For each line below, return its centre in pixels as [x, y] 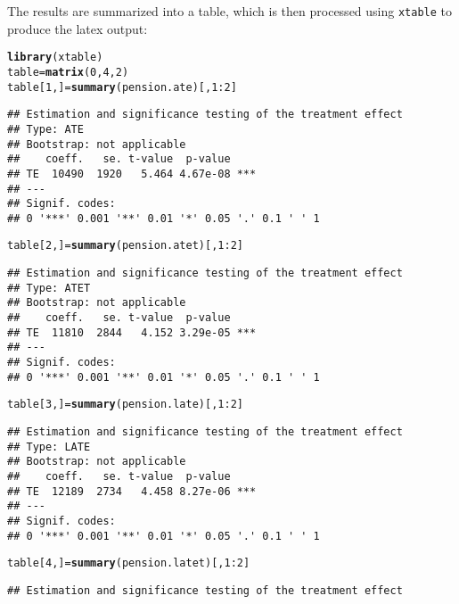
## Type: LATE [49, 447]
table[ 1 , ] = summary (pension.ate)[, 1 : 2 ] [122, 87]
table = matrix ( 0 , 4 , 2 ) [68, 72]
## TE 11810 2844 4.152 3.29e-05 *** [132, 332]
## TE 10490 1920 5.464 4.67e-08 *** [132, 174]
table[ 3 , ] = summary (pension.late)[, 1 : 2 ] [125, 405]
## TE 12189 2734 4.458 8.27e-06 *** [132, 491]
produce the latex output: [78, 28]
